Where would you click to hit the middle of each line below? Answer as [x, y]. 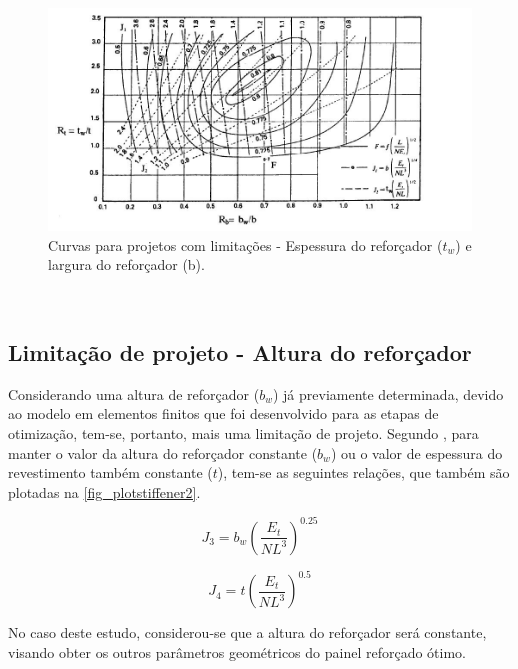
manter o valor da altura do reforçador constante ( [163, 452]
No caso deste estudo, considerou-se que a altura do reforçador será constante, [247, 632]
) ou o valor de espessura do [416, 452]
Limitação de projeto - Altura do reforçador [240, 351]
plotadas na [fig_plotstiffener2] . [104, 491]
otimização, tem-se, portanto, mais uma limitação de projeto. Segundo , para [243, 432]
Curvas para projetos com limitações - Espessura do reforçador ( [245, 244]
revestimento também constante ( [110, 472]
